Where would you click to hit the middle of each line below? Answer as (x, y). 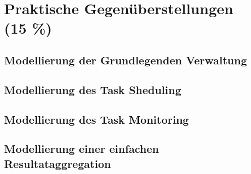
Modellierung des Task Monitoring (96, 119)
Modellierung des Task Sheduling (93, 89)
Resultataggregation (58, 163)
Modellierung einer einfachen (82, 149)
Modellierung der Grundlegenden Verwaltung (125, 60)
